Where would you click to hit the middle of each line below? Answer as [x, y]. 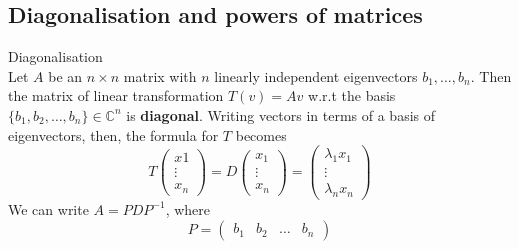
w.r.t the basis [352, 95]
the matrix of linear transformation [116, 95]
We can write [48, 208]
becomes [261, 134]
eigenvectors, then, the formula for [113, 134]
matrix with [160, 75]
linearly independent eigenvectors [316, 75]
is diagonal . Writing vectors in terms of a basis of [281, 114]
